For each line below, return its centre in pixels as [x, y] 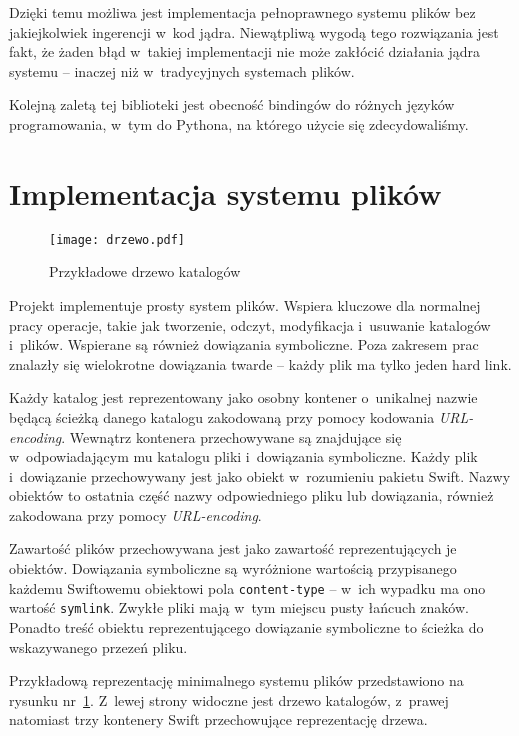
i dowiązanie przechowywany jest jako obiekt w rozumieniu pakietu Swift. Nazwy [260, 475]
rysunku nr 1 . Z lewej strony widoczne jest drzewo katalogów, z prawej [229, 699]
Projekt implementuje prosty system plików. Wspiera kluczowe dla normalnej [245, 304]
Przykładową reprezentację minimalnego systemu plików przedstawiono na [236, 680]
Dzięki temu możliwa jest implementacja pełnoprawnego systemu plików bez [242, 12]
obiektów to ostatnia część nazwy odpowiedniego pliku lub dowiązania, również [251, 495]
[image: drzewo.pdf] [117, 239]
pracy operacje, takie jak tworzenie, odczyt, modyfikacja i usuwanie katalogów [250, 324]
